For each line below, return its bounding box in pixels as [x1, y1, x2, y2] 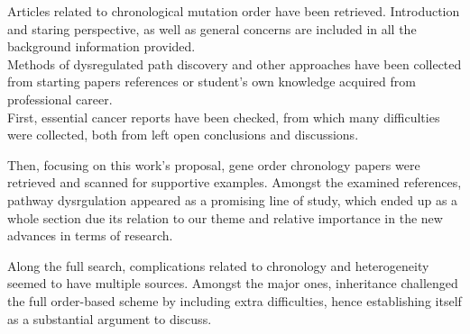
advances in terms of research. [7, 226, 173, 245]
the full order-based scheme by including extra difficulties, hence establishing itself [7, 291, 462, 310]
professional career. [7, 89, 113, 108]
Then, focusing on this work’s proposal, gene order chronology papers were [7, 155, 420, 174]
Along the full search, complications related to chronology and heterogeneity [7, 256, 429, 275]
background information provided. [7, 37, 196, 56]
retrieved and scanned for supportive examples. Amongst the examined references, [7, 173, 462, 192]
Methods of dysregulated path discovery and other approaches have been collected [7, 54, 462, 73]
